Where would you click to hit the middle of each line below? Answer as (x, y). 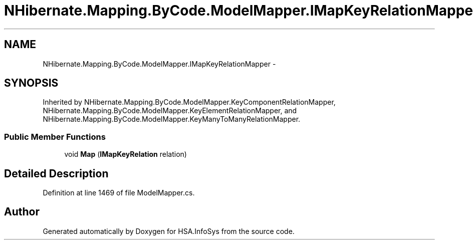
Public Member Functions (55, 137)
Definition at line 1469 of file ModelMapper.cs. (119, 193)
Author (22, 212)
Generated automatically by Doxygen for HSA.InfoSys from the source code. (169, 231)
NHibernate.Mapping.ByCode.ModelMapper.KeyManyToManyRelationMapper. (172, 119)
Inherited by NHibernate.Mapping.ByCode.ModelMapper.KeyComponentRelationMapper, (189, 102)
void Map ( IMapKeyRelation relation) (126, 154)
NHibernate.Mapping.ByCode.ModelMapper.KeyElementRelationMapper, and (170, 111)
